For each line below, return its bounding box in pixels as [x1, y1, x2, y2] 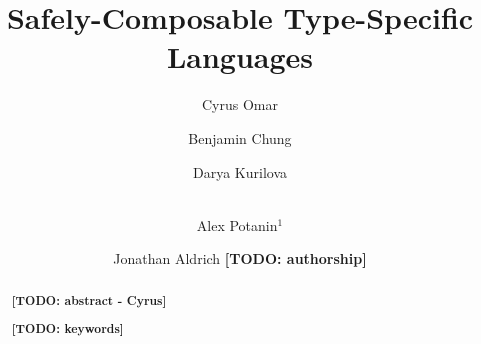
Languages [166, 36, 314, 77]
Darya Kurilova [192, 161, 287, 182]
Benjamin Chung [188, 127, 292, 148]
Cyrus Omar [202, 94, 278, 115]
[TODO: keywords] [11, 320, 124, 338]
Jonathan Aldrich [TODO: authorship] [113, 248, 367, 269]
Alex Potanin [196, 214, 278, 235]
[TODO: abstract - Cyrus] [11, 291, 167, 309]
